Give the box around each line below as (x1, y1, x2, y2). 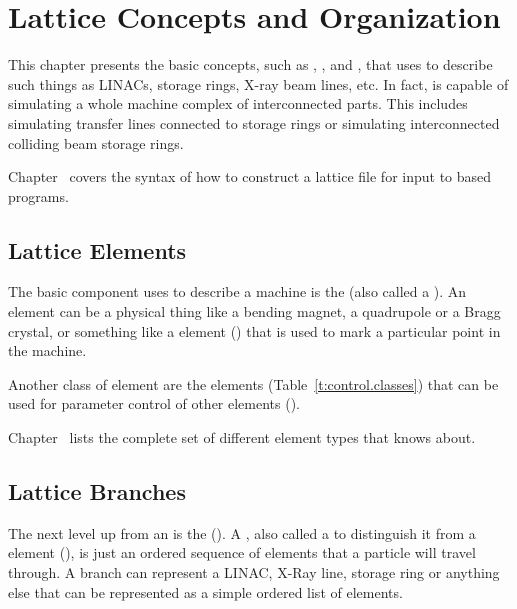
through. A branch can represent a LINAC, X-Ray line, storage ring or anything (8, 562, 500, 583)
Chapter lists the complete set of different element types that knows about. (8, 427, 476, 448)
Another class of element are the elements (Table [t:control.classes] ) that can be (8, 373, 499, 394)
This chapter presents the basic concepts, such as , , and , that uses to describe (8, 54, 493, 75)
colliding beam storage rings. (8, 132, 184, 153)
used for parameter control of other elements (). (8, 393, 300, 414)
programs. (8, 185, 69, 206)
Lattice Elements (8, 234, 187, 265)
